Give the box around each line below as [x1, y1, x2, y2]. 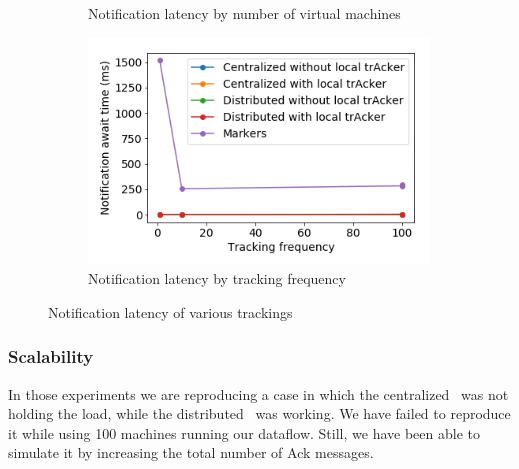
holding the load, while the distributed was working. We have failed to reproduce [8, 403, 511, 424]
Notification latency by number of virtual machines [88, 3, 401, 23]
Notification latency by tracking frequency [88, 268, 346, 289]
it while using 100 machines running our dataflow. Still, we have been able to [8, 422, 480, 443]
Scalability [8, 344, 94, 369]
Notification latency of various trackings [48, 301, 293, 322]
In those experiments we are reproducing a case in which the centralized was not [8, 383, 509, 404]
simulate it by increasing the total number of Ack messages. [8, 442, 374, 463]
